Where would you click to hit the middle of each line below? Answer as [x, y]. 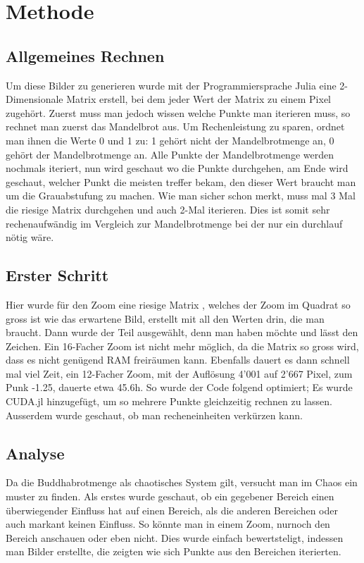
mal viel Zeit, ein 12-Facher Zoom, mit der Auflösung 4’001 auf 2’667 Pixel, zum [179, 373]
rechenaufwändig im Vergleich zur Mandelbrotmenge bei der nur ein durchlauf [174, 223]
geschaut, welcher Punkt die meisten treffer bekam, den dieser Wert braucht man [181, 181]
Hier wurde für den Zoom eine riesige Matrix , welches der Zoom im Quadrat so [178, 304]
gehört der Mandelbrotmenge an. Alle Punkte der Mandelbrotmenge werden [170, 154]
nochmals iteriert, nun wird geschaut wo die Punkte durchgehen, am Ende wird [177, 168]
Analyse [35, 453]
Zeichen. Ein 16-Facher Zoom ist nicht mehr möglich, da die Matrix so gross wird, [182, 346]
